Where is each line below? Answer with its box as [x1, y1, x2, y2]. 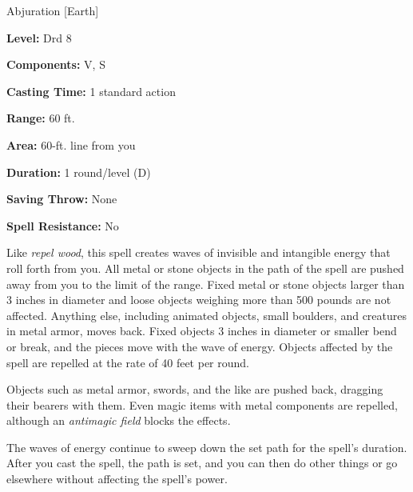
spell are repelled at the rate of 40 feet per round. [6, 354, 249, 370]
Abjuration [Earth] [6, 2, 99, 18]
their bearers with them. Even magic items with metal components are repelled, [6, 396, 398, 413]
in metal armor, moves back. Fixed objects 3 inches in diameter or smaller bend [6, 322, 397, 339]
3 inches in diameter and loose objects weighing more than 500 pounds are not [6, 291, 391, 308]
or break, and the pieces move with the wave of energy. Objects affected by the [6, 338, 393, 354]
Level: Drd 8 [6, 29, 72, 46]
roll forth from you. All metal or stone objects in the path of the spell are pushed [6, 259, 404, 276]
